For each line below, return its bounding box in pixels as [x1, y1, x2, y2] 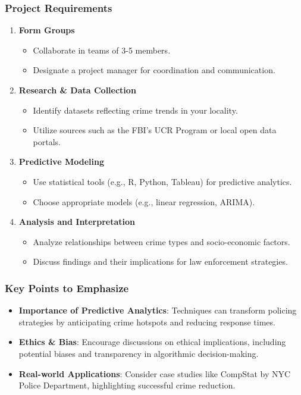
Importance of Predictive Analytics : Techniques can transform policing [18, 304, 297, 316]
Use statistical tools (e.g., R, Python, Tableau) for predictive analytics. [33, 175, 292, 187]
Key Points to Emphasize [5, 280, 129, 295]
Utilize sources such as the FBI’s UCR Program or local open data [33, 124, 277, 136]
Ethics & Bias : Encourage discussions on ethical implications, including [18, 336, 286, 348]
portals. [33, 135, 61, 148]
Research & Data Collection [18, 84, 136, 96]
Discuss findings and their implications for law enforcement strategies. [33, 255, 288, 268]
